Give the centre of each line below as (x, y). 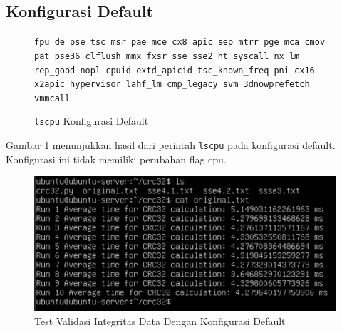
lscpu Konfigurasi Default (92, 121)
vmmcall (52, 98)
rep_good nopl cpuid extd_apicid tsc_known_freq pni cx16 (175, 70)
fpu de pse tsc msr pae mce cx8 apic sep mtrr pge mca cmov (180, 42)
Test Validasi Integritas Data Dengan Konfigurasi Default (160, 321)
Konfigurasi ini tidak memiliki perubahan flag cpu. (116, 159)
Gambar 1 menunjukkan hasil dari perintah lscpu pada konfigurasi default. (171, 145)
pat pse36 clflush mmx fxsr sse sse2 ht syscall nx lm (167, 56)
